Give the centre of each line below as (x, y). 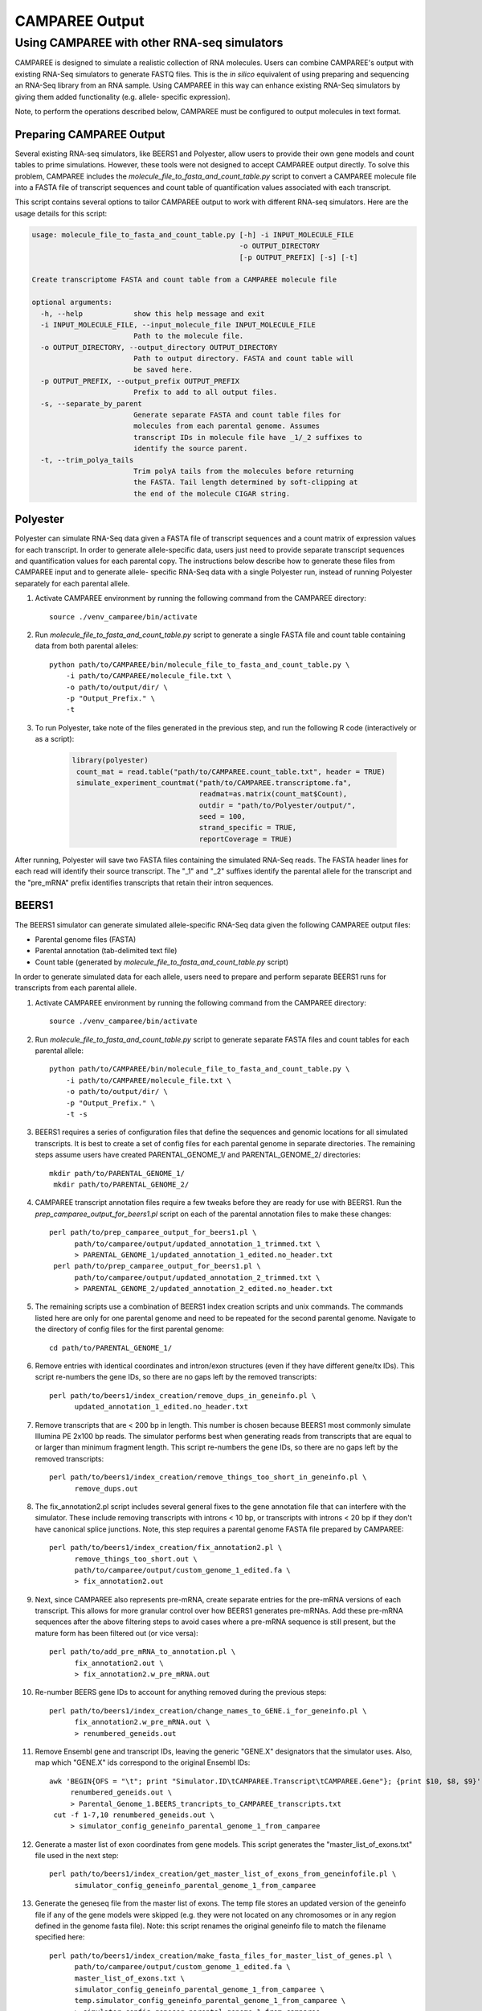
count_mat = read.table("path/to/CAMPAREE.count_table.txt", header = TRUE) (231, 771)
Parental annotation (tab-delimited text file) (106, 951)
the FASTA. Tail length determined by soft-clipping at (245, 482)
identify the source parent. (190, 449)
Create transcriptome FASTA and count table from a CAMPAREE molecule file (184, 280)
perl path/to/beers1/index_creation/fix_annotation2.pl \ (166, 1548)
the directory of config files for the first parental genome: (129, 1329)
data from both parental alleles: (87, 646)
